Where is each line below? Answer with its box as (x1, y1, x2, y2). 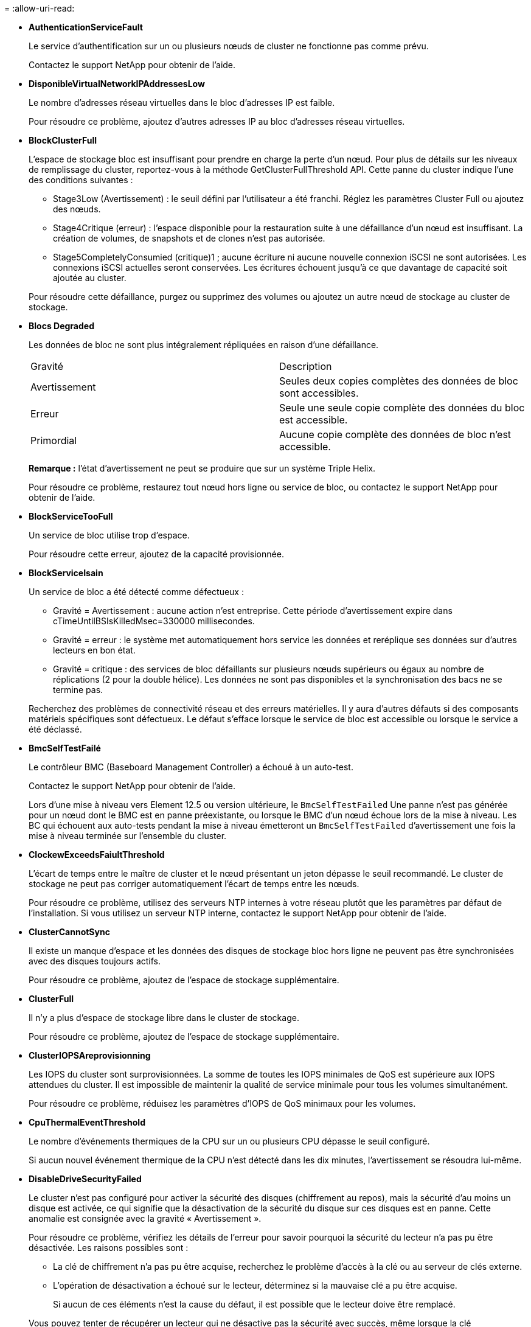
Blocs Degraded (29, 321, 94, 331)
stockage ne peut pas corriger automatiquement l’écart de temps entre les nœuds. (29, 879, 359, 889)
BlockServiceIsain (29, 568, 103, 578)
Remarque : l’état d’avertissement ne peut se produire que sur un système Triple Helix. (29, 463, 376, 473)
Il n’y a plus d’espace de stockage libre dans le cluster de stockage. (29, 1012, 299, 1023)
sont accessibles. (279, 387, 359, 399)
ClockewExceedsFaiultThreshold (29, 849, 165, 860)
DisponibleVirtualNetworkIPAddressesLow (29, 78, 205, 89)
